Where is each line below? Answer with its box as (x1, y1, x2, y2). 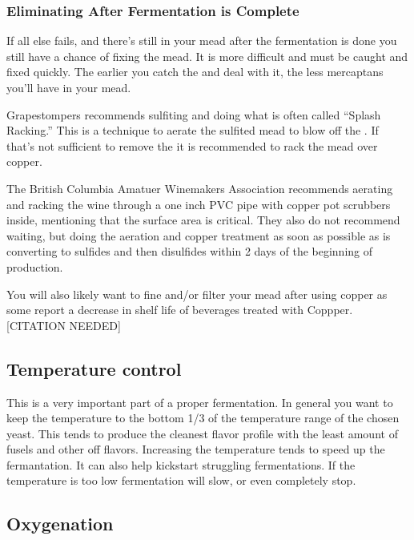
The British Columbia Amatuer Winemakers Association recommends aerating (6, 179, 393, 196)
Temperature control (6, 356, 182, 381)
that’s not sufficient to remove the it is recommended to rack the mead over (6, 137, 378, 154)
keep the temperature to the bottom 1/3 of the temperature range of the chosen (6, 409, 400, 426)
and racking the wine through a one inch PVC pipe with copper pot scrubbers (6, 195, 391, 212)
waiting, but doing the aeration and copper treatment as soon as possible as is (6, 227, 391, 244)
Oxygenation (6, 511, 114, 536)
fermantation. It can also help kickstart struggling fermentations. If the (6, 456, 356, 473)
